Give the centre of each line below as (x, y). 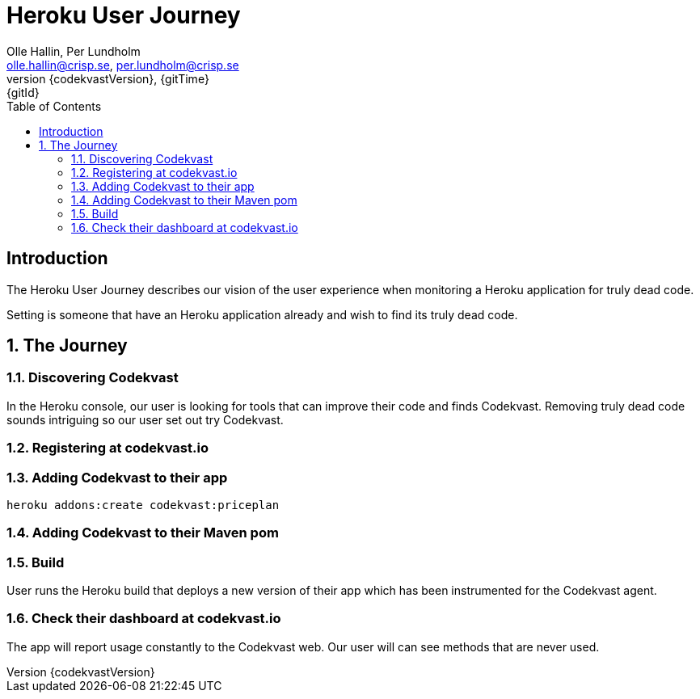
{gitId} (23, 92)
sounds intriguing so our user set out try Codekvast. (145, 419)
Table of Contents (54, 106)
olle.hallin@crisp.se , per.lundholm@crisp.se (123, 65)
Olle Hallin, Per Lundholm (74, 51)
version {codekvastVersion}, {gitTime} (108, 78)
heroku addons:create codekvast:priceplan (143, 505)
